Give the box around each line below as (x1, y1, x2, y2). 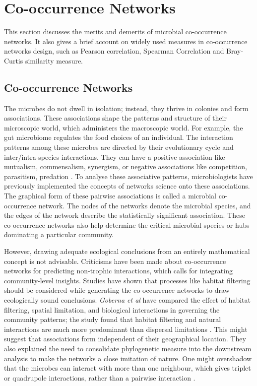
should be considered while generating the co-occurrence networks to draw (4, 285, 230, 295)
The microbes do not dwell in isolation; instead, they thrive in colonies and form (4, 103, 249, 113)
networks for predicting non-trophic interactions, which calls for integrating (4, 265, 233, 276)
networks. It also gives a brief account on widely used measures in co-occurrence (4, 36, 248, 46)
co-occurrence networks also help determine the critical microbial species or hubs (4, 219, 250, 230)
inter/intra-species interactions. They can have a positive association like (4, 151, 225, 162)
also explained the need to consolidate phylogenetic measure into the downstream (4, 343, 252, 353)
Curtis (4, 55, 23, 65)
